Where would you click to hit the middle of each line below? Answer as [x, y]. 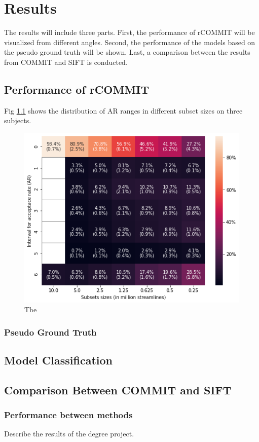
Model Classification [59, 360]
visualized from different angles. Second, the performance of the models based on [130, 42]
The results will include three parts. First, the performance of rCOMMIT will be [129, 32]
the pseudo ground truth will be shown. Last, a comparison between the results [127, 52]
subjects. [18, 120]
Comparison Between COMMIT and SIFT [118, 390]
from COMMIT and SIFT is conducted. [66, 62]
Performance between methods [68, 415]
